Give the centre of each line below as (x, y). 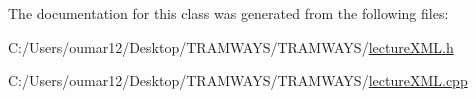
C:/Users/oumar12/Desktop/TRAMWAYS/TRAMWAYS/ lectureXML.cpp (238, 80)
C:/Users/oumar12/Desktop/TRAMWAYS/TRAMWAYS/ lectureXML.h (231, 46)
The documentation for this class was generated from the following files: (228, 13)
